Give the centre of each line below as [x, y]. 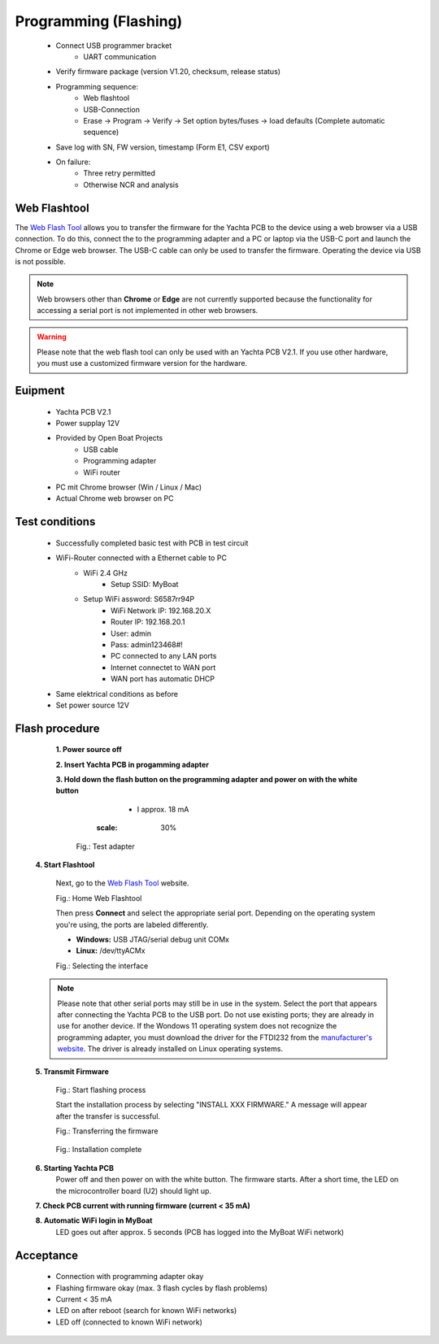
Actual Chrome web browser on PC [115, 498]
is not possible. [41, 261]
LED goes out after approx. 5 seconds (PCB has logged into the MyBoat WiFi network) [200, 1232]
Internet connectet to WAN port [163, 668]
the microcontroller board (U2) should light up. [133, 1190]
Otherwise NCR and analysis [131, 185]
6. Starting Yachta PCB [74, 1168]
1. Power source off [89, 750]
